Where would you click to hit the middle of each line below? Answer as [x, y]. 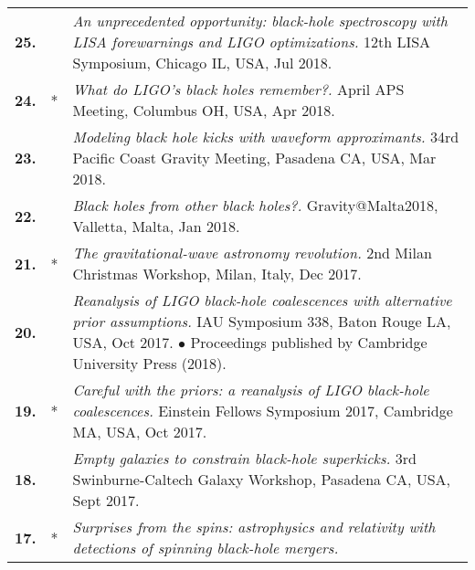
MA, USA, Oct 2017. [140, 432]
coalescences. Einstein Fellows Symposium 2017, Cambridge [263, 411]
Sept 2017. [106, 500]
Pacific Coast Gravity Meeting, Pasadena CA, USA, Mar [254, 158]
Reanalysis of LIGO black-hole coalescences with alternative [262, 300]
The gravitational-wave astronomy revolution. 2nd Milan [252, 253]
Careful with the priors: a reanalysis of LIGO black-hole [251, 390]
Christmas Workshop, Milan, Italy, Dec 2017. [217, 274]
